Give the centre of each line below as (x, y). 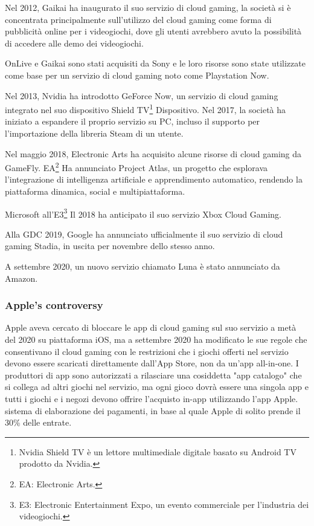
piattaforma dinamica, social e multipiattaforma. (95, 191)
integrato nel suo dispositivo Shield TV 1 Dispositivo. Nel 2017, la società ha (146, 109)
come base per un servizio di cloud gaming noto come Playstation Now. (137, 75)
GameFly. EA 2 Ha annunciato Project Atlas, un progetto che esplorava (136, 167)
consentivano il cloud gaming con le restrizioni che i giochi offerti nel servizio (147, 351)
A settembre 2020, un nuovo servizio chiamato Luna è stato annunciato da (143, 266)
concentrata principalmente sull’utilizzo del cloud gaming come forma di (138, 19)
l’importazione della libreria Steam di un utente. (94, 133)
